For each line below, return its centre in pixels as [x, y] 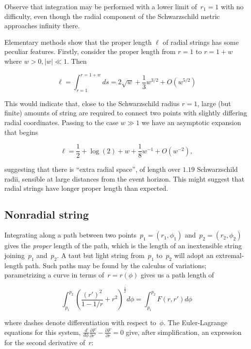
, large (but [214, 103]
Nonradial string [47, 214]
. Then [77, 61]
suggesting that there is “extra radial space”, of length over [92, 169]
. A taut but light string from [101, 255]
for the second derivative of [45, 342]
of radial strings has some [201, 42]
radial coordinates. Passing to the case [61, 122]
